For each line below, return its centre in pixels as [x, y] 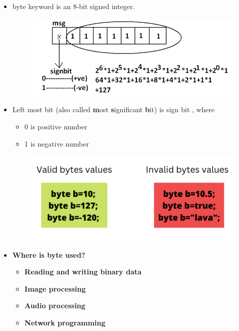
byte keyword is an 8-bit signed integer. [74, 6]
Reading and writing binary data [83, 272]
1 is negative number [57, 143]
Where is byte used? [49, 254]
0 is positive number [56, 126]
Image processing [55, 288]
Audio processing [55, 305]
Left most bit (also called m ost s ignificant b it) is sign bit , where [113, 109]
